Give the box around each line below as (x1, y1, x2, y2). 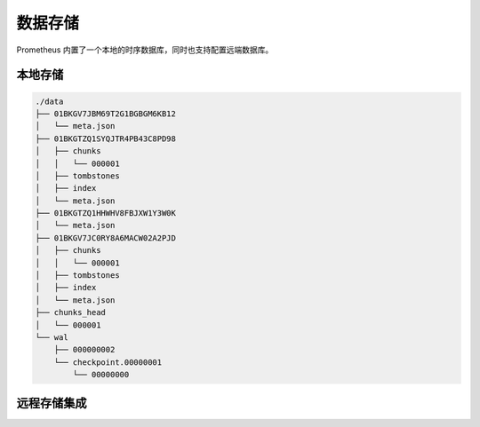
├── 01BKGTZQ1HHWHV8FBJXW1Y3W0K (35, 209, 177, 218)
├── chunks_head (35, 307, 107, 318)
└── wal (35, 332, 68, 342)
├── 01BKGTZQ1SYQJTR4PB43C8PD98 (35, 133, 177, 144)
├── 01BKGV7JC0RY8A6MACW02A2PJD (35, 233, 177, 243)
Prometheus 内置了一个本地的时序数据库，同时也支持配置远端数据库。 (16, 44, 274, 55)
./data (35, 96, 64, 107)
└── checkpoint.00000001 (53, 357, 163, 368)
